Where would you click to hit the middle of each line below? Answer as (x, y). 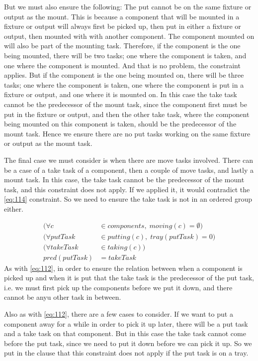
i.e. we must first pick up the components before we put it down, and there (118, 287)
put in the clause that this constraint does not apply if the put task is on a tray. (126, 353)
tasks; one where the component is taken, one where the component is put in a (124, 84)
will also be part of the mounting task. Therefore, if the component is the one (122, 46)
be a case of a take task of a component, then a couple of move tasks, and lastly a (129, 170)
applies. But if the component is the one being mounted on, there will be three (124, 75)
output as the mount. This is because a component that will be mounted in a (122, 16)
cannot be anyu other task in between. (63, 297)
